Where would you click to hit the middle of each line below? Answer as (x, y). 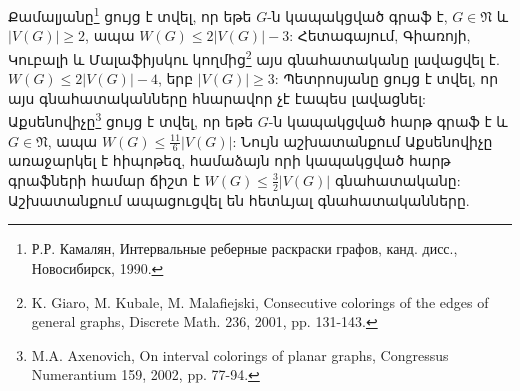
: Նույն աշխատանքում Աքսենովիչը (362, 140)
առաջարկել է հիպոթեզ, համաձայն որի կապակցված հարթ (229, 160)
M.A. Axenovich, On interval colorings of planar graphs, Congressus (240, 354)
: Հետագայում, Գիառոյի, (380, 35)
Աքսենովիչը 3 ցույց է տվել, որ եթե (131, 119)
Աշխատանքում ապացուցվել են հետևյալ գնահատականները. (239, 199)
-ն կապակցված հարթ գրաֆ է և (388, 120)
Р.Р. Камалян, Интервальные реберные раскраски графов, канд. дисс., (244, 248)
